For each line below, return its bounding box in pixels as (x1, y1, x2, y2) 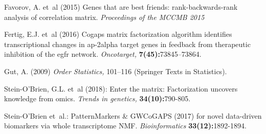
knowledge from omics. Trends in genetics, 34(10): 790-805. (4, 93, 191, 104)
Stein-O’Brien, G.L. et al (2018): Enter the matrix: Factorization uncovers (4, 83, 238, 94)
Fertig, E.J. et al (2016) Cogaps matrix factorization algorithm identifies (4, 29, 232, 39)
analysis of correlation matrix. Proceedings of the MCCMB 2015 (4, 11, 205, 22)
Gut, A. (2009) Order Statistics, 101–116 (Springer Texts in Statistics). (4, 65, 227, 76)
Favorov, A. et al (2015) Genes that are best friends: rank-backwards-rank (4, 2, 238, 12)
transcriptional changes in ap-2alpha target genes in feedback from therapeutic (4, 38, 251, 49)
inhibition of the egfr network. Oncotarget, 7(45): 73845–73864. (4, 49, 202, 59)
